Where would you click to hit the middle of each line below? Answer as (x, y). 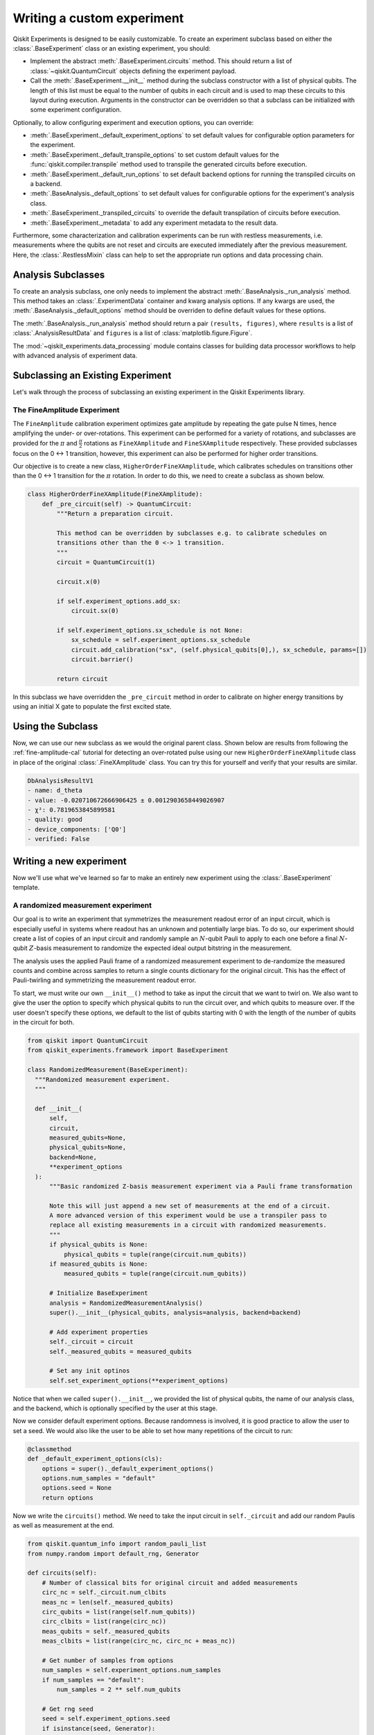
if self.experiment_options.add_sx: (119, 601)
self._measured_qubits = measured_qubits (121, 1351)
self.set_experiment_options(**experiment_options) (139, 1380)
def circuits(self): (62, 1573)
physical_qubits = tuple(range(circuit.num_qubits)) (155, 1254)
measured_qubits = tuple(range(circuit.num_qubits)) (155, 1274)
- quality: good (55, 820)
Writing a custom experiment (98, 18)
